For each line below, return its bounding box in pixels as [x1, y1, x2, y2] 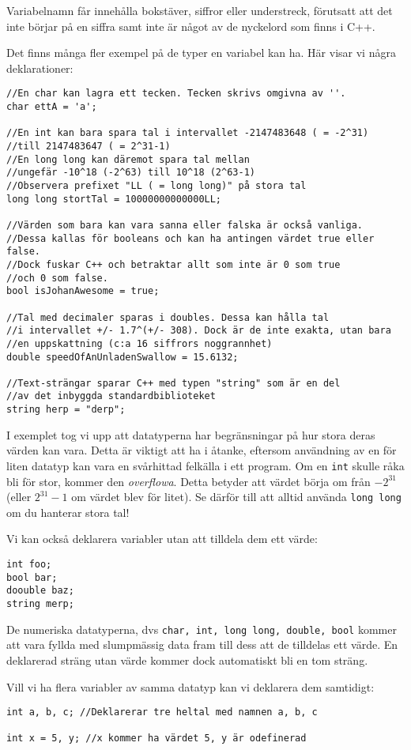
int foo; [6, 559, 52, 571]
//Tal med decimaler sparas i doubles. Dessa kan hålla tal [6, 311, 330, 323]
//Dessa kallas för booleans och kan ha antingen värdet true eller [6, 232, 375, 244]
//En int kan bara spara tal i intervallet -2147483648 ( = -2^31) [6, 127, 369, 139]
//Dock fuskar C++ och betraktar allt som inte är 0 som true [6, 258, 341, 270]
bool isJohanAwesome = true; [6, 285, 160, 297]
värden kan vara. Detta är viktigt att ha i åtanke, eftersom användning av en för [6, 442, 397, 458]
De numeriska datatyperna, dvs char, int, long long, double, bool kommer [6, 620, 397, 637]
